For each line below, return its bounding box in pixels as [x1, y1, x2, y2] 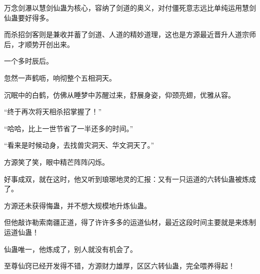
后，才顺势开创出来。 [4, 39, 74, 49]
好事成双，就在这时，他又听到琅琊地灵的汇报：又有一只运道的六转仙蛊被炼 [4, 173, 249, 184]
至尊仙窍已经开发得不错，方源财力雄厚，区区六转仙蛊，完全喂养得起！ [4, 260, 235, 271]
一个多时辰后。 [4, 56, 53, 66]
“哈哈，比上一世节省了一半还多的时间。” [4, 123, 133, 133]
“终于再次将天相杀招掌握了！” [4, 106, 102, 117]
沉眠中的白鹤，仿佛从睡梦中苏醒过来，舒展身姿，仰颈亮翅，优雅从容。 [4, 89, 235, 100]
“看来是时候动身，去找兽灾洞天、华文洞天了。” [4, 140, 154, 150]
